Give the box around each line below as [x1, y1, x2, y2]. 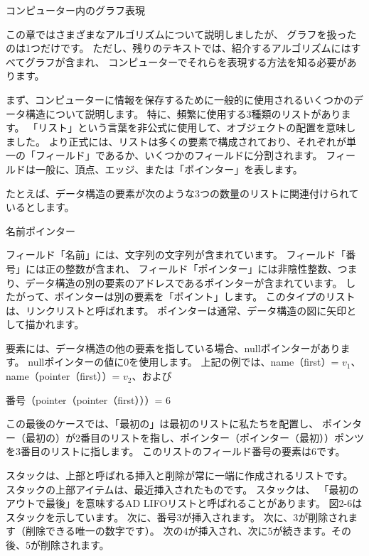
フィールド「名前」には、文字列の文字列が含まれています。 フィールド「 [6, 247, 346, 262]
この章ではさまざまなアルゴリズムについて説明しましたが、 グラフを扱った [6, 26, 357, 41]
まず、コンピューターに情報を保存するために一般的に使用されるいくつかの [6, 92, 354, 107]
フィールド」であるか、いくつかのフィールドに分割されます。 [35, 148, 323, 163]
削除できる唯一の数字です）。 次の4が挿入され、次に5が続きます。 [25, 523, 332, 538]
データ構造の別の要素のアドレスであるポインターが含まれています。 [25, 275, 343, 290]
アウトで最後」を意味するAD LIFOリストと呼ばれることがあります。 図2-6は [6, 496, 363, 511]
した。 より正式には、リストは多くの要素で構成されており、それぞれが [15, 133, 346, 148]
